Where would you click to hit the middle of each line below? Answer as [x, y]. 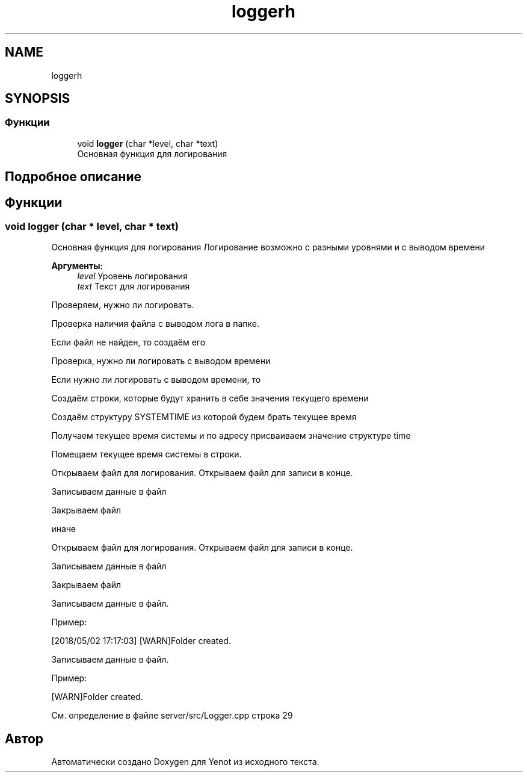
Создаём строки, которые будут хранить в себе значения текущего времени [210, 398]
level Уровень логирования [132, 276]
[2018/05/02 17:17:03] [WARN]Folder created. [141, 641]
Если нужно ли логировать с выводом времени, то [156, 380]
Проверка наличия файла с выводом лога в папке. [155, 324]
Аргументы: [77, 266]
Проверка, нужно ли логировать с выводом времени [161, 361]
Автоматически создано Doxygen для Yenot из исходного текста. [185, 762]
